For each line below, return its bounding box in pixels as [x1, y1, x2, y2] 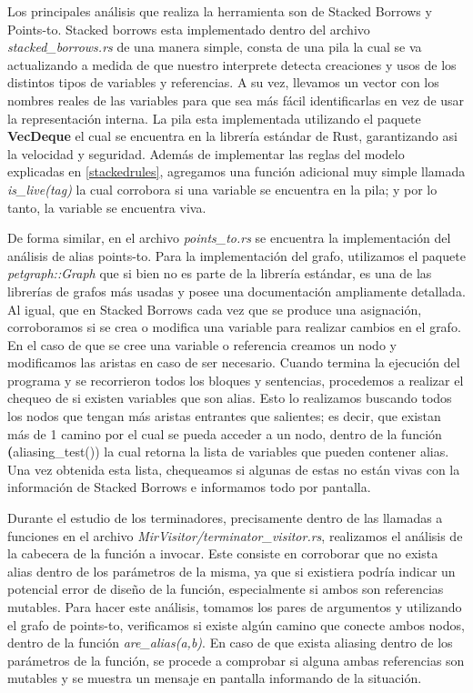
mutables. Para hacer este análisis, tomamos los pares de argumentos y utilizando [7, 598, 462, 616]
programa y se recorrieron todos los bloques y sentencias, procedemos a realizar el [7, 370, 464, 389]
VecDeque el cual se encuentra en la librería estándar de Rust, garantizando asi [7, 126, 458, 146]
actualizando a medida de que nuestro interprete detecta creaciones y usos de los [7, 55, 457, 74]
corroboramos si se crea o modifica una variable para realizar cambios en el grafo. [7, 317, 461, 336]
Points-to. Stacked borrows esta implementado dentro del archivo [7, 19, 370, 38]
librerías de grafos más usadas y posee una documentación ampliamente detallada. [7, 281, 466, 300]
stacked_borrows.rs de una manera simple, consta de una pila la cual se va [7, 37, 422, 56]
